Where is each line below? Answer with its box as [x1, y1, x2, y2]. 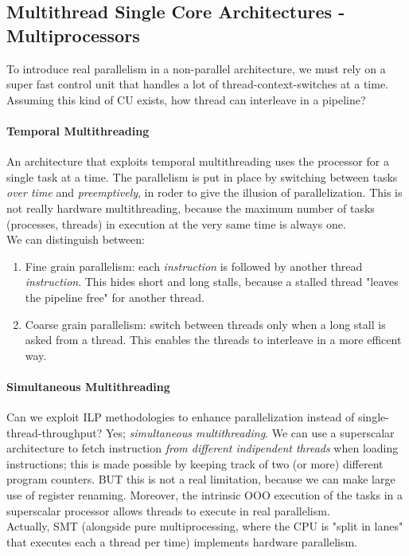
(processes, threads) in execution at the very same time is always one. [6, 215, 346, 232]
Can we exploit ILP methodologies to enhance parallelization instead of [6, 409, 355, 425]
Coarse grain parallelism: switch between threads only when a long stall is [25, 315, 386, 332]
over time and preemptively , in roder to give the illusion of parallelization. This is [6, 184, 403, 201]
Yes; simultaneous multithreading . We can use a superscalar [105, 424, 395, 440]
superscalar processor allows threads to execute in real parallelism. [6, 502, 330, 519]
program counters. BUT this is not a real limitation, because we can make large [6, 471, 395, 487]
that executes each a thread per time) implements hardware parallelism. [6, 533, 357, 550]
